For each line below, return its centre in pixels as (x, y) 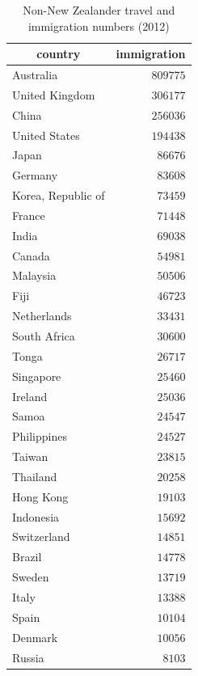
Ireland (30, 396)
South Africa (44, 336)
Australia (35, 75)
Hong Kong (40, 496)
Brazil (27, 557)
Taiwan (30, 456)
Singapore (37, 376)
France (29, 215)
